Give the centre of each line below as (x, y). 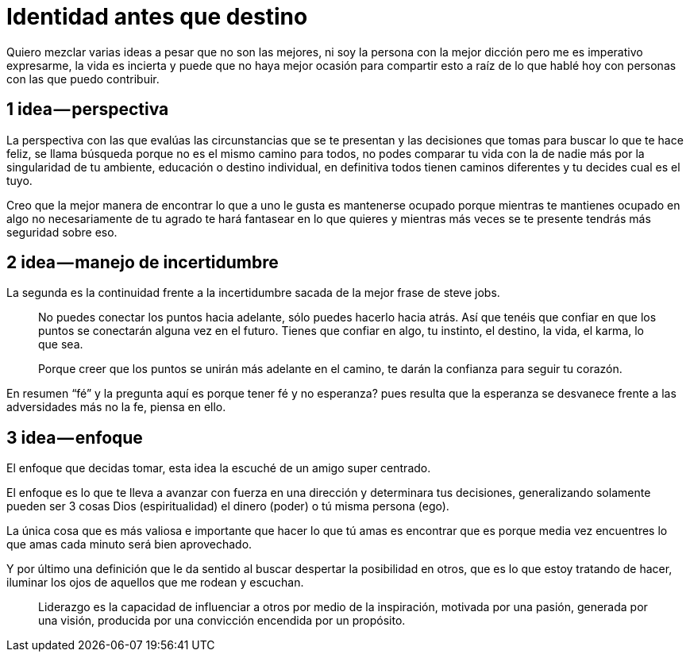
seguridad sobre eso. (62, 232)
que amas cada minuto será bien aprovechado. (129, 544)
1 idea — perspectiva (88, 110)
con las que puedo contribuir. (83, 79)
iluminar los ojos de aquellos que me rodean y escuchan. (155, 583)
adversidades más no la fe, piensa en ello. (116, 407)
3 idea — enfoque (75, 437)
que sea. (61, 344)
